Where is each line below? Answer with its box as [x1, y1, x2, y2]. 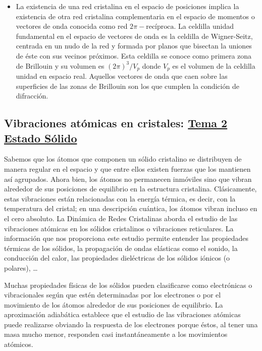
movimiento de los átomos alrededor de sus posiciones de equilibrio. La [4, 299, 223, 310]
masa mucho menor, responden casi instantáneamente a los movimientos [4, 329, 228, 339]
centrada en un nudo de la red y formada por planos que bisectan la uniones [16, 40, 252, 51]
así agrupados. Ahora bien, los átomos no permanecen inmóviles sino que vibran [4, 173, 252, 184]
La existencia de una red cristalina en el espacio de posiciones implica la [16, 1, 239, 11]
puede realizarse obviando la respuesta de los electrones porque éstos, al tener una [4, 319, 258, 329]
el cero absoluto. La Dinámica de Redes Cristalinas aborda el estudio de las [4, 213, 238, 223]
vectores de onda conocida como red [16, 21, 128, 31]
